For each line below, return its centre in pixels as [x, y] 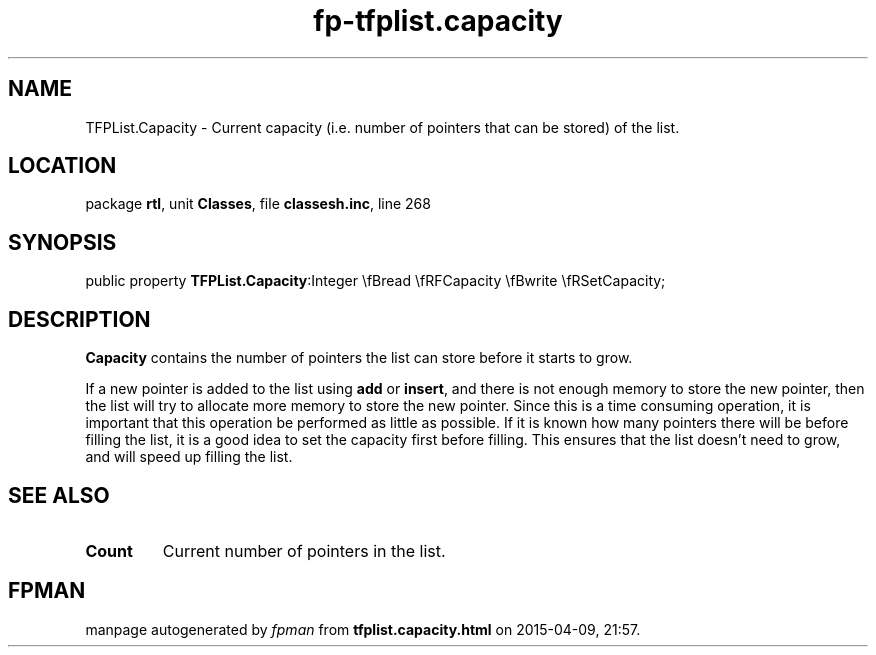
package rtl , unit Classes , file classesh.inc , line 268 [258, 204]
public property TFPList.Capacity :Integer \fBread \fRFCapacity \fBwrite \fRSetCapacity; [375, 281]
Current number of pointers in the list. [304, 550]
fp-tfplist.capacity [438, 21]
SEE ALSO [59, 495]
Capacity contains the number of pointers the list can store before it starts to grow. [359, 358]
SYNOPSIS [62, 242]
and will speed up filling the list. [189, 457]
